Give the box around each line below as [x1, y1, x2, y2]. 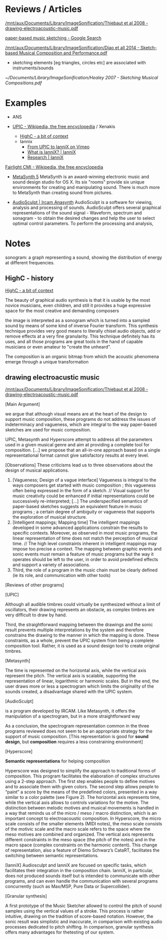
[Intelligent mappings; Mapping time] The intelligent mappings [12, 520, 140, 526]
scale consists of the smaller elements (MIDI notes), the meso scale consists [5, 821, 163, 827]
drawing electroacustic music [5, 373, 100, 382]
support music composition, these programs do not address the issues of [5, 416, 156, 422]
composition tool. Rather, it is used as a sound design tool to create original [5, 643, 160, 649]
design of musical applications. [5, 467, 69, 473]
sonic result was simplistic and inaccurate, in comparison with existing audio [5, 919, 163, 925]
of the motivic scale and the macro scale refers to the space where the [5, 826, 151, 832]
